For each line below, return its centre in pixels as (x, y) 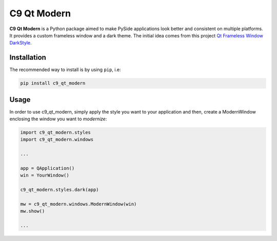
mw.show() (33, 211)
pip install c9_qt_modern (53, 83)
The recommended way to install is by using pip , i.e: (65, 70)
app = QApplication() (47, 168)
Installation (28, 58)
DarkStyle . (21, 43)
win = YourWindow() (45, 176)
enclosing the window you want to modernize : (58, 119)
